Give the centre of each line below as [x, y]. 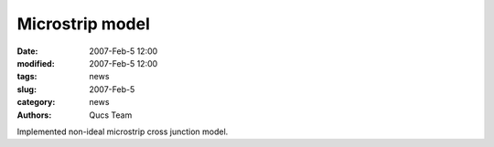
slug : [27, 89]
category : [36, 102]
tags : [27, 77]
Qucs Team [111, 115]
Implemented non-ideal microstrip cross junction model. [123, 131]
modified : [36, 63]
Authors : [34, 115]
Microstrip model [84, 24]
